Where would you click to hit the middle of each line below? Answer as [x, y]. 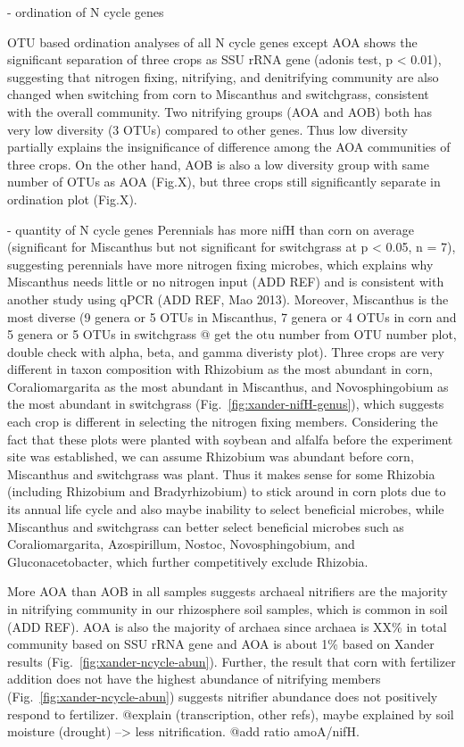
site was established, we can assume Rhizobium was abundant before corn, [211, 456]
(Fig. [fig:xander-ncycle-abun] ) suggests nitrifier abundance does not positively [223, 696]
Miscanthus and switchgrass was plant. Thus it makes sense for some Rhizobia [221, 473]
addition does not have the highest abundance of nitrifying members [194, 679]
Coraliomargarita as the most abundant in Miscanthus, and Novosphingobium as [228, 386]
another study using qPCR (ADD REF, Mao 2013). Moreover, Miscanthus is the [228, 299]
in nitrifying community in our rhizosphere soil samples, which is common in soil [228, 609]
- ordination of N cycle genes [86, 12]
